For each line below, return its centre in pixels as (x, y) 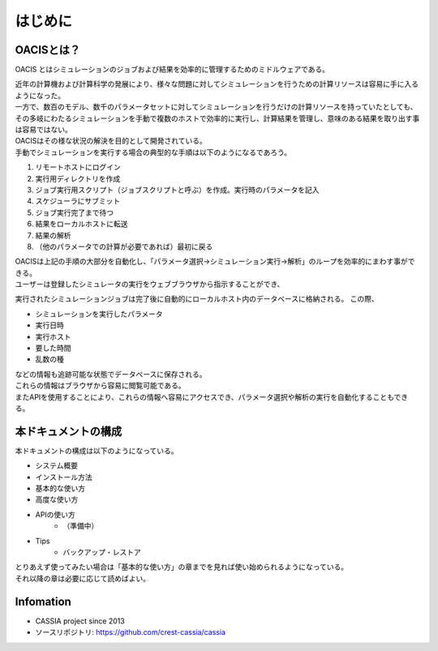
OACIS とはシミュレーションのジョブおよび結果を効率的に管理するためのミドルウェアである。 (172, 70)
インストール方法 (64, 477)
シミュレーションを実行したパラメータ (99, 314)
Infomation (43, 601)
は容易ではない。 (43, 130)
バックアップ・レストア (102, 552)
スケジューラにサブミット (78, 201)
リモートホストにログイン (78, 167)
